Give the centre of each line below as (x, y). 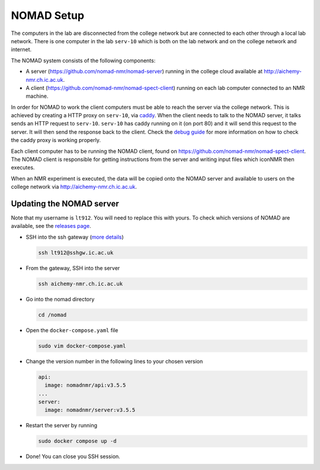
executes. (23, 168)
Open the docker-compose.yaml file (72, 330)
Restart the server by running (62, 426)
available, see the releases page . (51, 226)
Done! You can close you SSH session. (73, 456)
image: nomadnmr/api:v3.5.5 (85, 385)
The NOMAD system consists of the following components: (83, 60)
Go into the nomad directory (60, 299)
